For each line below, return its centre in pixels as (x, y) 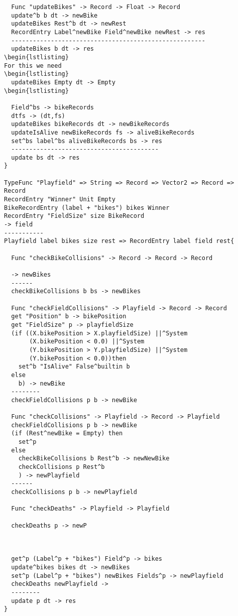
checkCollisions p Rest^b (62, 467)
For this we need (33, 66)
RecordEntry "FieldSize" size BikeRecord (74, 216)
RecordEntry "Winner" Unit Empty (60, 200)
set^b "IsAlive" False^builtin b (74, 367)
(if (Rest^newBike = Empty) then (67, 434)
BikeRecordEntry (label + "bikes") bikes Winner (87, 208)
